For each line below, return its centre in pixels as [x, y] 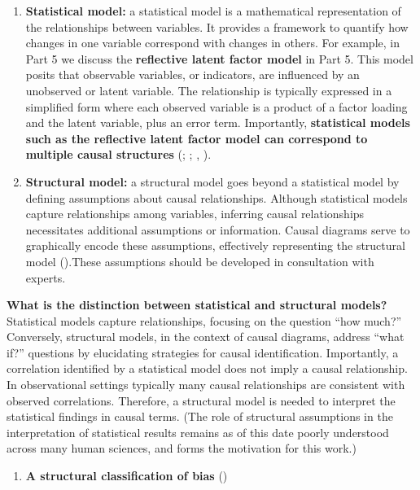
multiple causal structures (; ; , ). [118, 154]
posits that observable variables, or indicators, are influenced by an [192, 74]
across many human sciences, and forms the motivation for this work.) [182, 448]
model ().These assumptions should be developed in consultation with [200, 261]
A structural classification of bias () [127, 476]
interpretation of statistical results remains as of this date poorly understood [198, 432]
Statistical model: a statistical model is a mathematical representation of [213, 11]
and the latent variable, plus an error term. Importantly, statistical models [218, 122]
